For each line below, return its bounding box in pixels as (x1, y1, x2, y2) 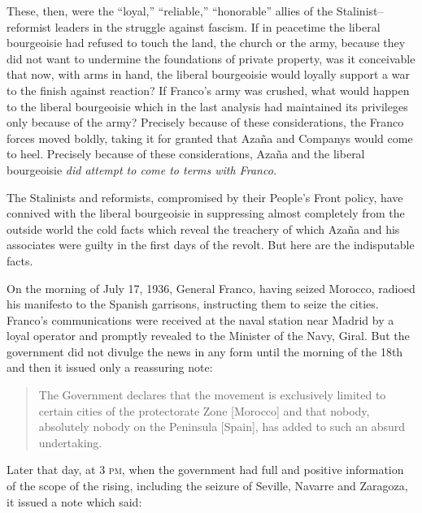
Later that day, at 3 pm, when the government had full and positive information (7, 461, 404, 478)
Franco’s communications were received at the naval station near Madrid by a (7, 311, 394, 328)
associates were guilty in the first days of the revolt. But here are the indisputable (7, 236, 415, 253)
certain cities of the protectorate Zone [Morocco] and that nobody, (38, 402, 370, 419)
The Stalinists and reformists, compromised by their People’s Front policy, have (7, 188, 403, 205)
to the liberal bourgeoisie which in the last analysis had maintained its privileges (7, 97, 408, 114)
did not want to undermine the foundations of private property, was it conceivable (7, 50, 415, 67)
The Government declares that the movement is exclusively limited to (38, 386, 386, 403)
